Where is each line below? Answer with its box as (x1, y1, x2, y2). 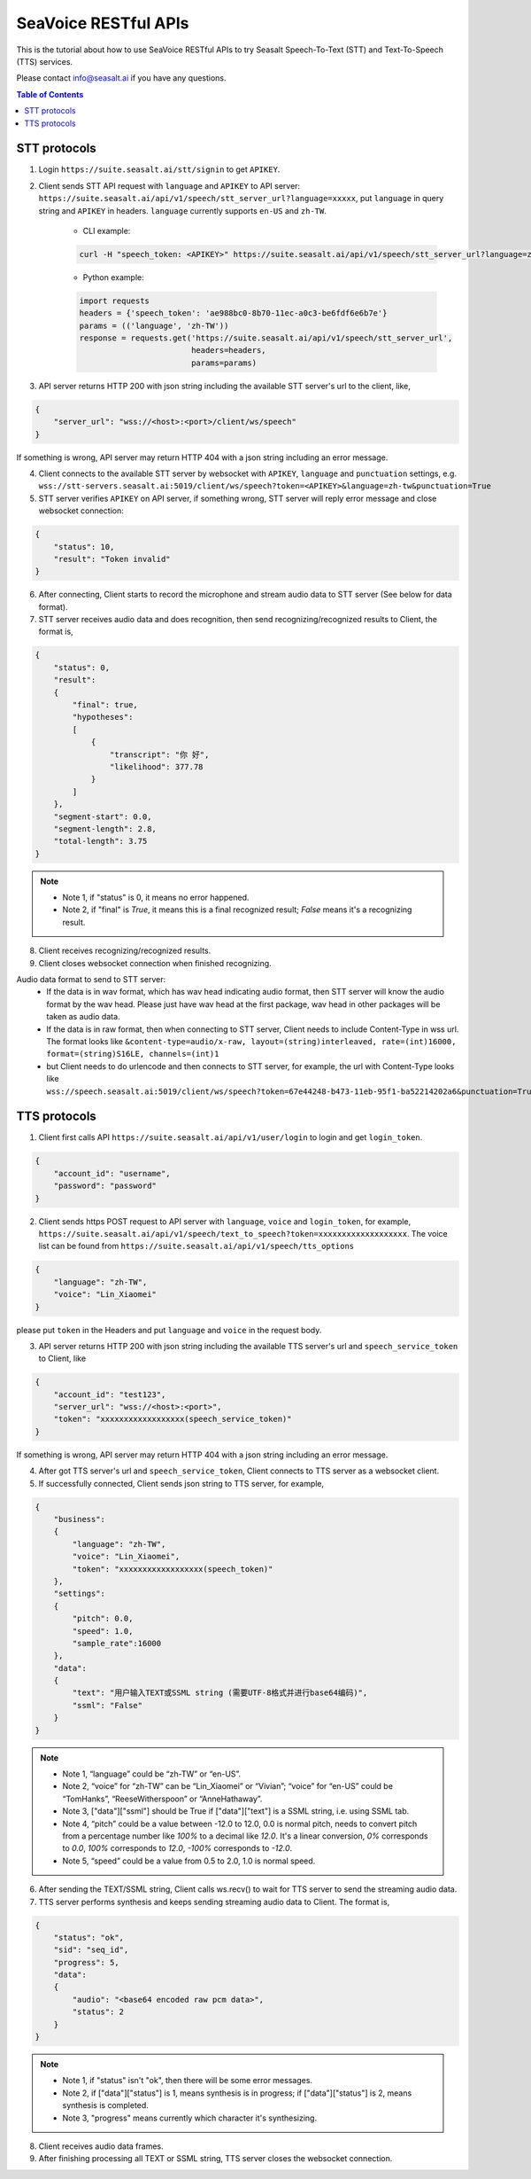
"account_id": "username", (53, 1168, 172, 1178)
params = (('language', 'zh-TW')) (79, 320, 229, 331)
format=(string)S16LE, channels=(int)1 (46, 1049, 219, 1059)
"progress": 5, (53, 1957, 119, 1967)
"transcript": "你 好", (109, 749, 210, 760)
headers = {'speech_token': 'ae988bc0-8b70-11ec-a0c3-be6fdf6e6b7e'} (79, 308, 388, 318)
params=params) (190, 357, 257, 368)
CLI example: (82, 225, 131, 236)
